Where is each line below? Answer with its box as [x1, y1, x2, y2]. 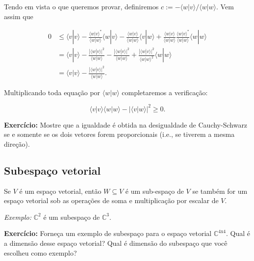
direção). [4, 138, 30, 149]
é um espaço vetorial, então [19, 185, 102, 196]
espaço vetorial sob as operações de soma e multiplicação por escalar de [4, 195, 219, 206]
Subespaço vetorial [4, 162, 101, 178]
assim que [4, 11, 33, 21]
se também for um [192, 185, 248, 196]
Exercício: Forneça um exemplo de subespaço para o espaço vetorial [4, 228, 212, 238]
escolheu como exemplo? [4, 247, 77, 258]
